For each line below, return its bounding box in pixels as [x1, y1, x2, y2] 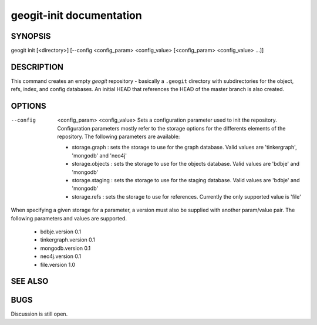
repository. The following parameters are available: [57, 133, 180, 140]
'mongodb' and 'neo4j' [72, 152, 127, 159]
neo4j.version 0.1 [40, 253, 82, 260]
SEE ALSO [11, 276, 49, 286]
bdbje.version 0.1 [40, 228, 82, 235]
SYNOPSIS [11, 31, 51, 41]
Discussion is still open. [11, 310, 68, 317]
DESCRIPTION [11, 62, 64, 72]
